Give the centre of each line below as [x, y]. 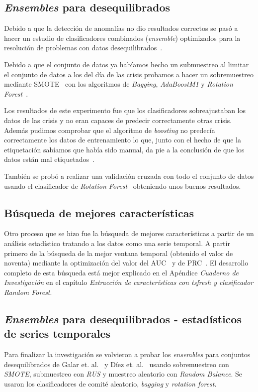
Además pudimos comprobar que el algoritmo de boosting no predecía [110, 130]
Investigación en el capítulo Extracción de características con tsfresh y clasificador [129, 282]
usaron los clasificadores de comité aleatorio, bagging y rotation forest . [110, 383]
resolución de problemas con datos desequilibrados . [83, 48]
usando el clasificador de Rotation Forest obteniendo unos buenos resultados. [123, 186]
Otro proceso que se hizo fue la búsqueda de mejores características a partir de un [129, 233]
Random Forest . [28, 292]
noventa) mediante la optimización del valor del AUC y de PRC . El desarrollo [126, 263]
